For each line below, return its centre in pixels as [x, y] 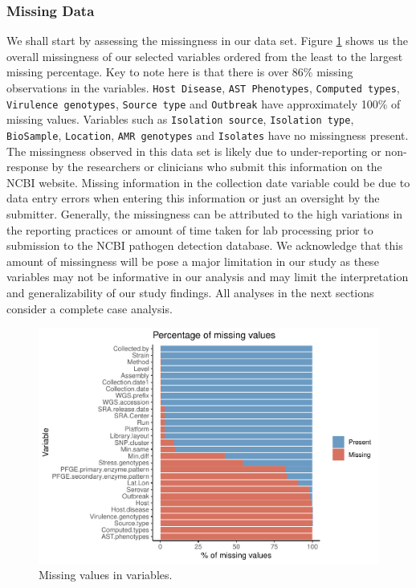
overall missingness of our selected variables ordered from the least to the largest [205, 56]
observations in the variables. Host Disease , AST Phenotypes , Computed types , [203, 88]
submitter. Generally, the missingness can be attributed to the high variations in [205, 214]
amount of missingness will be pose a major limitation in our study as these [193, 261]
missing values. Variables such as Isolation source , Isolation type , [180, 119]
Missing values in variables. [106, 575]
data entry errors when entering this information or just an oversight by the [193, 198]
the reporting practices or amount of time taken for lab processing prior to [190, 229]
